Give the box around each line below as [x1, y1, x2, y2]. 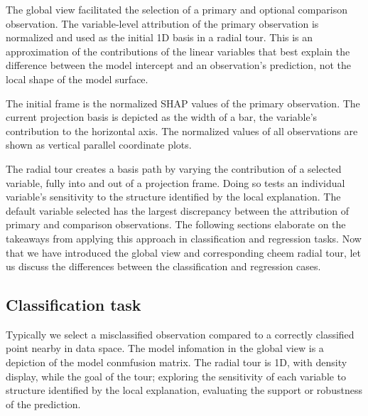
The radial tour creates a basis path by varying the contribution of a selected [6, 161, 342, 176]
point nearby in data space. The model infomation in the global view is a [6, 341, 324, 356]
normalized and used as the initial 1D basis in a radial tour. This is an [6, 30, 313, 45]
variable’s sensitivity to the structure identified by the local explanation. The [6, 189, 341, 204]
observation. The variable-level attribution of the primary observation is [6, 16, 319, 31]
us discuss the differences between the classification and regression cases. [6, 259, 321, 274]
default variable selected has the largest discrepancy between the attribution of [6, 203, 350, 218]
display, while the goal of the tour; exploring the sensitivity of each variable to [6, 368, 347, 383]
